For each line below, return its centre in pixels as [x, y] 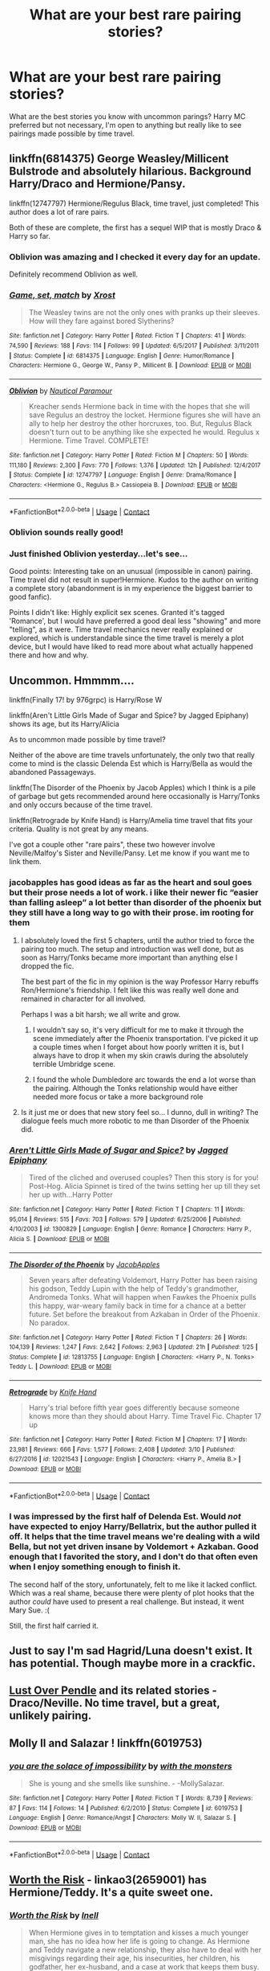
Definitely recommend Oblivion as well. [74, 274]
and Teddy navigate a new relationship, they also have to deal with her [145, 1950]
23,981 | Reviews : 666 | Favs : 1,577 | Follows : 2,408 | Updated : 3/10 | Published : [122, 1449]
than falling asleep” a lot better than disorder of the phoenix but [135, 903]
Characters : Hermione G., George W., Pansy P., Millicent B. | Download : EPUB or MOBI [130, 366]
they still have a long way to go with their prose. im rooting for [132, 912]
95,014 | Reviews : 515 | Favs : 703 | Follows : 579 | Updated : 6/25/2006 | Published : [125, 1219]
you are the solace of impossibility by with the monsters [121, 1766]
